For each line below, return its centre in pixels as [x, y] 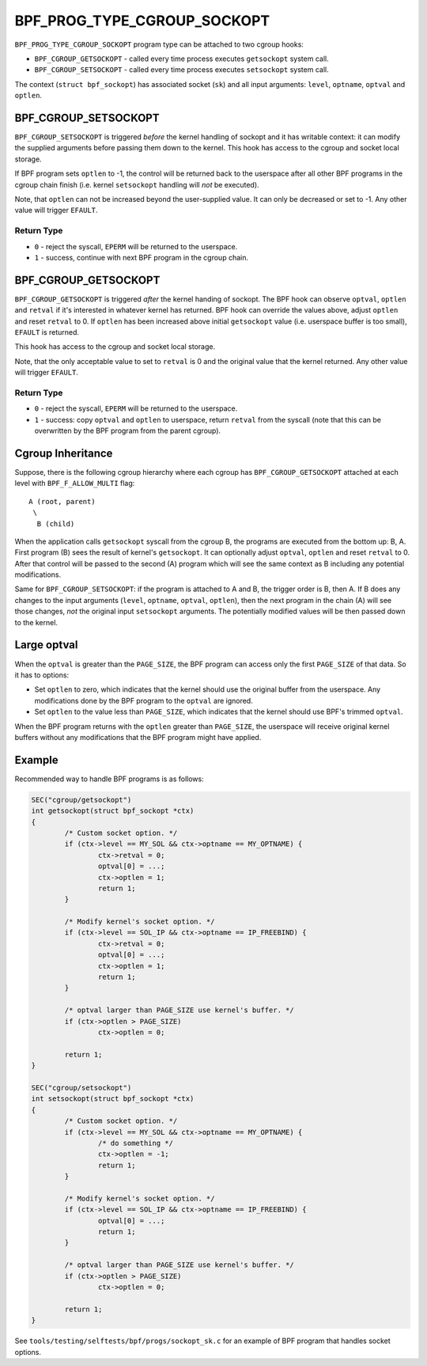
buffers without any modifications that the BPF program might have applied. [138, 737]
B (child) [56, 524]
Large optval [46, 645]
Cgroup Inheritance [64, 453]
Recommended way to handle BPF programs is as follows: [110, 779]
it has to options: [42, 675]
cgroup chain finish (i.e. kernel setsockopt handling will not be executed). [137, 184]
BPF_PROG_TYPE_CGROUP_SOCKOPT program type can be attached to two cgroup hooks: [159, 44]
